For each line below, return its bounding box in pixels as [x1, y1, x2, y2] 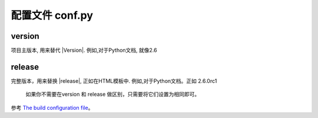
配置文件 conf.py [11, 9, 94, 22]
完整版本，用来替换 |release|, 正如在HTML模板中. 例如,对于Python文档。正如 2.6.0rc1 [11, 77, 217, 85]
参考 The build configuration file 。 [11, 104, 94, 111]
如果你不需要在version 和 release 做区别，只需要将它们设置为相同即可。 [25, 91, 200, 98]
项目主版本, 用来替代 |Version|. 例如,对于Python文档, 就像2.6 [11, 47, 157, 54]
